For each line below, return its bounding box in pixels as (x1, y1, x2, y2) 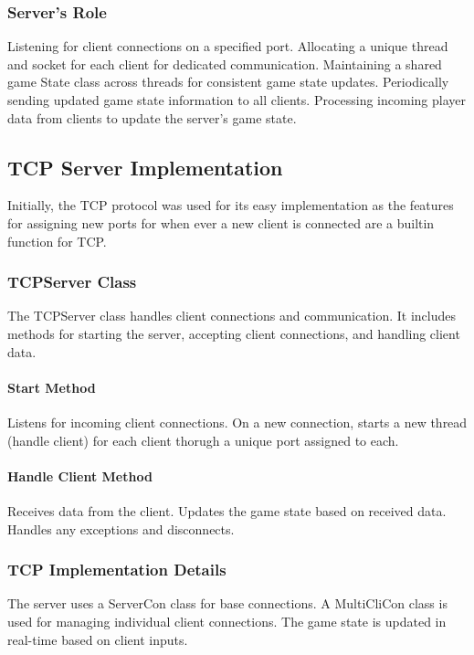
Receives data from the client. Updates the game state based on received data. (7, 501, 447, 520)
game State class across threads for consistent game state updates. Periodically (7, 72, 449, 91)
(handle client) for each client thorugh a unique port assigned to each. (7, 430, 399, 449)
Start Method (7, 377, 96, 396)
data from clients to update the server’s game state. (7, 108, 297, 127)
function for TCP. (7, 231, 107, 250)
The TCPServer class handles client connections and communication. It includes (7, 306, 457, 325)
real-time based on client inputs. (7, 629, 188, 649)
